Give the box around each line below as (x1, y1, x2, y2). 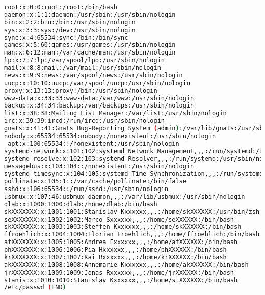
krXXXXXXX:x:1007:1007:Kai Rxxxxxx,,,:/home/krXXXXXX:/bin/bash (4, 253, 227, 261)
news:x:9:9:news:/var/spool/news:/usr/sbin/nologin (4, 71, 183, 79)
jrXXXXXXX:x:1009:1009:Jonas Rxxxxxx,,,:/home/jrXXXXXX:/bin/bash (4, 269, 234, 276)
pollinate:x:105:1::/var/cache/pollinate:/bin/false (4, 178, 187, 185)
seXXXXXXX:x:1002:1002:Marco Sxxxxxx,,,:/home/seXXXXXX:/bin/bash (4, 216, 234, 223)
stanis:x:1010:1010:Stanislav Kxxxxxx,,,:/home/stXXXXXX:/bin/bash (4, 276, 238, 284)
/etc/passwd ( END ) (4, 284, 66, 291)
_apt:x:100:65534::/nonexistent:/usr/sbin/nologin (4, 140, 179, 147)
